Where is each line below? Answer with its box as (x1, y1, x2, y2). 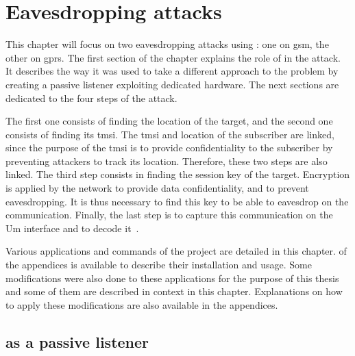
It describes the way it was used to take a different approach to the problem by (5, 64, 339, 78)
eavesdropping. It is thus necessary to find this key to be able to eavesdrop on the (5, 194, 349, 208)
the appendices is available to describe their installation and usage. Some (5, 257, 312, 272)
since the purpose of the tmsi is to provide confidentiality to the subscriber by (5, 140, 333, 155)
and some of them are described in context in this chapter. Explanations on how (5, 284, 343, 298)
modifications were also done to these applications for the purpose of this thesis (5, 270, 339, 285)
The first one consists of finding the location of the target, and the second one (5, 114, 333, 128)
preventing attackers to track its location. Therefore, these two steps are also (5, 153, 328, 168)
